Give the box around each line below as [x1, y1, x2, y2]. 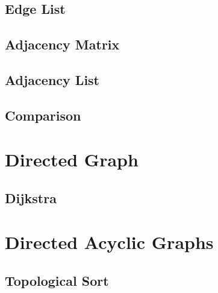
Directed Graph [5, 147, 139, 172]
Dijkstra [5, 188, 57, 207]
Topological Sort [5, 271, 109, 290]
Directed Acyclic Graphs [5, 230, 214, 254]
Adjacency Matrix [5, 35, 120, 54]
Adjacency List [5, 70, 99, 89]
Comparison [5, 106, 81, 124]
